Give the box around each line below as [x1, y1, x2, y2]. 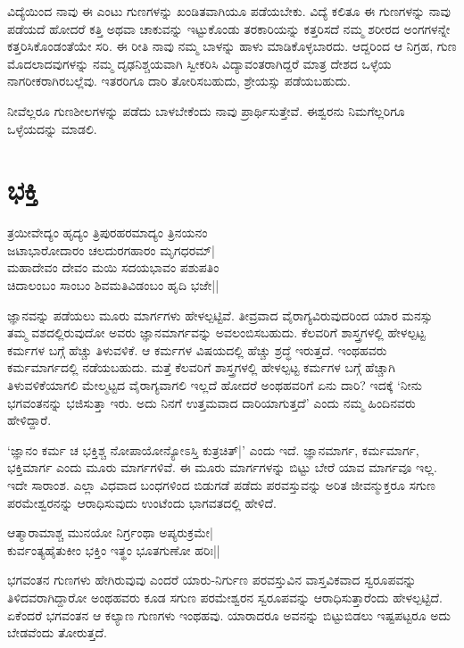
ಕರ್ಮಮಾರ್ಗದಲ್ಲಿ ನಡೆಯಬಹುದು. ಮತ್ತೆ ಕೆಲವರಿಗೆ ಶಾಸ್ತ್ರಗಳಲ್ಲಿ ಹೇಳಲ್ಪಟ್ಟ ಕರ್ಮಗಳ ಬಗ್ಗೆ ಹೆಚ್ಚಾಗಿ [7, 358, 395, 377]
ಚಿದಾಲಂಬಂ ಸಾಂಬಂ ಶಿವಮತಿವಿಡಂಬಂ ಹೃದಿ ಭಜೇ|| [7, 276, 220, 295]
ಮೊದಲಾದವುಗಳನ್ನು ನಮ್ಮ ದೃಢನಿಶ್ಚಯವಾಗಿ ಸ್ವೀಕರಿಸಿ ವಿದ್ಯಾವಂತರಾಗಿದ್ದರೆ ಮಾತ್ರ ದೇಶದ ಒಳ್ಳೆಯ [7, 54, 392, 72]
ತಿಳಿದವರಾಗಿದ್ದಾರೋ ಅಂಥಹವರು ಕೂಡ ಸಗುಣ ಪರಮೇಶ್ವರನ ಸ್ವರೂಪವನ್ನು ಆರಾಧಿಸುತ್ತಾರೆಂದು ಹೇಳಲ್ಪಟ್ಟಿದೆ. [7, 587, 443, 606]
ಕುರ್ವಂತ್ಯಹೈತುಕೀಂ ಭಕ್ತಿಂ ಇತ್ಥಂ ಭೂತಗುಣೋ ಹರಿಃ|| [7, 540, 220, 559]
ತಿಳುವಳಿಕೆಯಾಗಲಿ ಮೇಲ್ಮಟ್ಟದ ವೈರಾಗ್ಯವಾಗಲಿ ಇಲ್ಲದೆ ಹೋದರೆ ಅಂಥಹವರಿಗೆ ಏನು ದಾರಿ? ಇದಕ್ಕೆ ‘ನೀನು [7, 376, 422, 395]
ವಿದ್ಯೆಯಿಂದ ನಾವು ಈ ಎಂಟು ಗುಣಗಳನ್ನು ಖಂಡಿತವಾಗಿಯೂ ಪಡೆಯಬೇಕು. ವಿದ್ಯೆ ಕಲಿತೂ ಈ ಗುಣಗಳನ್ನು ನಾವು [7, 2, 451, 20]
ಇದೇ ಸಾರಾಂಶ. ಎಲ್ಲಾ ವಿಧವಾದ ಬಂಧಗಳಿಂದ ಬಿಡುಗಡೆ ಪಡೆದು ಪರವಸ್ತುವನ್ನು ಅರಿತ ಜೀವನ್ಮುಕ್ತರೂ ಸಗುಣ [7, 476, 435, 494]
